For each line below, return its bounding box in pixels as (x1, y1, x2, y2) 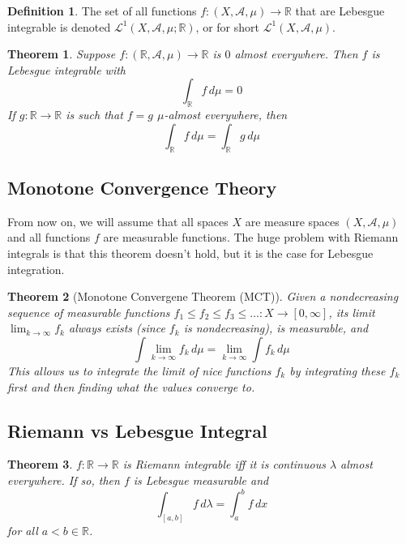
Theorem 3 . (7, 456, 73, 473)
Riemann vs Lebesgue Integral (7, 418, 267, 443)
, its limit (328, 303, 375, 320)
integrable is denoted (7, 18, 111, 35)
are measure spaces (245, 212, 340, 229)
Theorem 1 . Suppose (7, 45, 116, 62)
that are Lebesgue (295, 2, 385, 19)
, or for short (195, 18, 259, 35)
